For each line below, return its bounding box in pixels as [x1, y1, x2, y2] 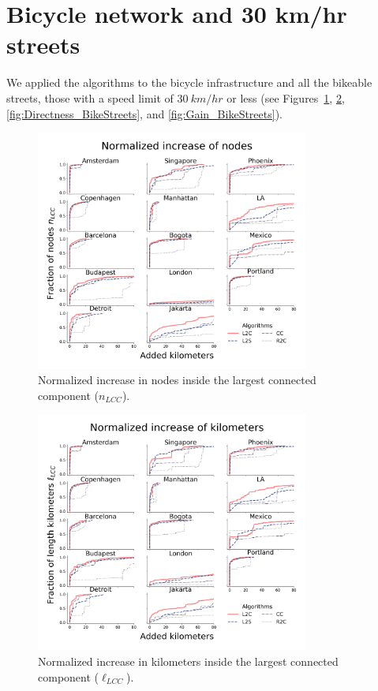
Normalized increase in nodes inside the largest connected [38, 372, 316, 388]
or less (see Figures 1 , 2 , [226, 89, 345, 106]
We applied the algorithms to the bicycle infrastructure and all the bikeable [6, 74, 372, 91]
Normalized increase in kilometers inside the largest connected [38, 653, 339, 669]
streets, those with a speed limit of [6, 89, 174, 106]
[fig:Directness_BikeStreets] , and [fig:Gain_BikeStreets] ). [6, 105, 283, 121]
